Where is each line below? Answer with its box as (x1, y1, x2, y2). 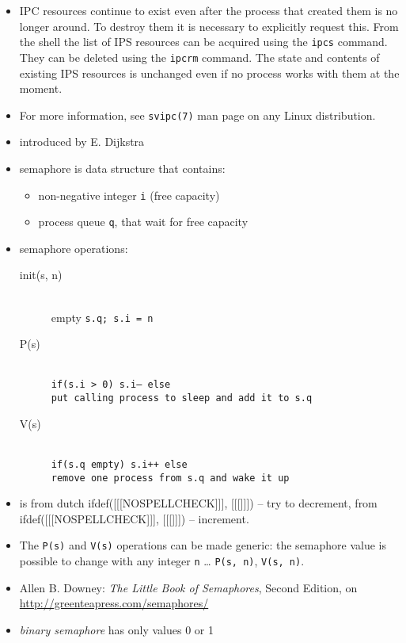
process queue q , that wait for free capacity (38, 213, 249, 230)
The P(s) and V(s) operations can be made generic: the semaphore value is (19, 537, 387, 553)
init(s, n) (19, 266, 63, 283)
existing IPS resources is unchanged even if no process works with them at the (19, 64, 400, 81)
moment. (19, 80, 63, 97)
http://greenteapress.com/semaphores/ (19, 595, 209, 611)
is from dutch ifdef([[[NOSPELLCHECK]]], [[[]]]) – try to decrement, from (19, 495, 378, 511)
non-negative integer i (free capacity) (38, 186, 220, 203)
